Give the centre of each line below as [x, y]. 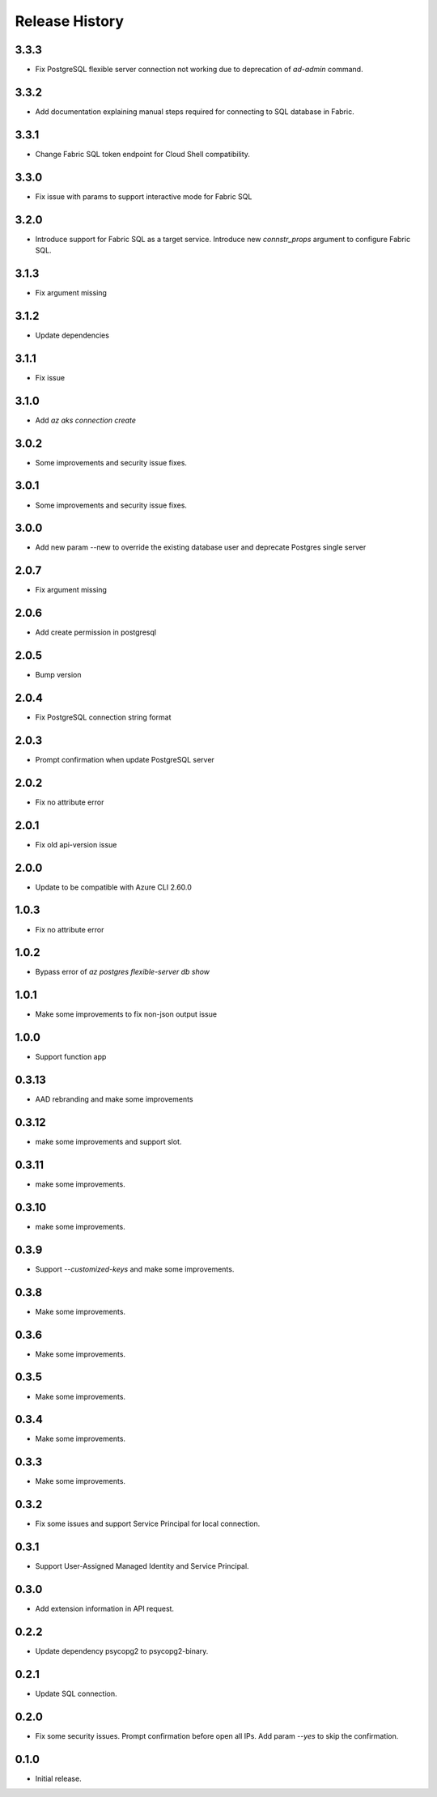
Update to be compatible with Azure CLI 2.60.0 [113, 887]
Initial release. [58, 1778]
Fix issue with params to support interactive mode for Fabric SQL [144, 196]
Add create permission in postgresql [96, 632]
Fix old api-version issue [76, 844]
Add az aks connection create [86, 420]
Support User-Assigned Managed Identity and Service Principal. [142, 1566]
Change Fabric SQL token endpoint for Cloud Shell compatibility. [143, 154]
